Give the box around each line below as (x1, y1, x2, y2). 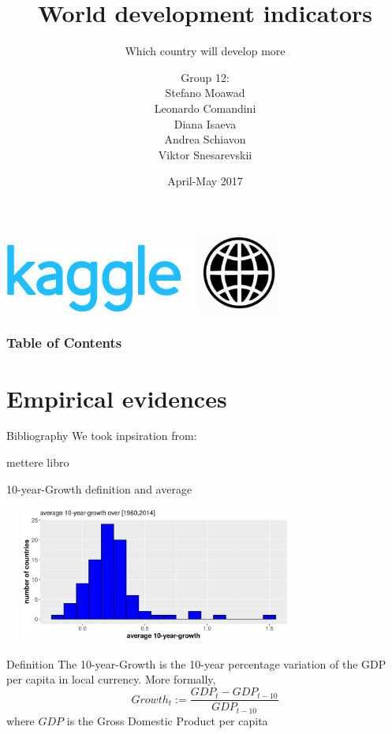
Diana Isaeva (174, 115, 237, 132)
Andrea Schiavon (164, 131, 246, 147)
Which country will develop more (125, 43, 286, 59)
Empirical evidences (6, 382, 227, 414)
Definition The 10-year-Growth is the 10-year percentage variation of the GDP (6, 655, 386, 672)
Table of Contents (6, 333, 122, 352)
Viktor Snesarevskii (158, 146, 252, 162)
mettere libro (6, 454, 69, 471)
